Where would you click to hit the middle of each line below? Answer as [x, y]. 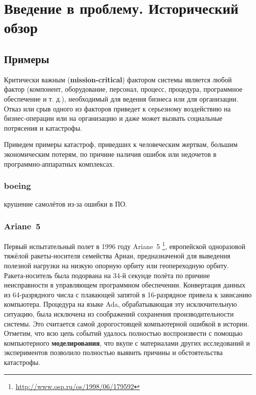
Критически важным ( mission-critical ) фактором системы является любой [118, 79]
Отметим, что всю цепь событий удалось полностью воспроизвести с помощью [123, 333]
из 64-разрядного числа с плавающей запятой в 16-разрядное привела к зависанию [128, 294]
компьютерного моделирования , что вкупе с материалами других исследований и [127, 342]
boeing [17, 186]
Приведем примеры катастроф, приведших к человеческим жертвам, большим [121, 144]
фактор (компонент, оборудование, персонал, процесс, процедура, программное [123, 89]
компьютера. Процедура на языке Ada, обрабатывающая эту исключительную [121, 304]
